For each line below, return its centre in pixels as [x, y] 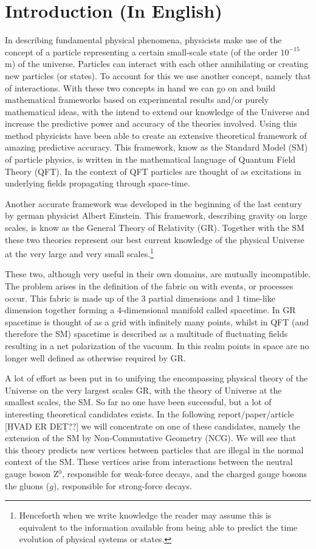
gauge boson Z [32, 473]
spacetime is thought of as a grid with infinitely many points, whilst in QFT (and [157, 321]
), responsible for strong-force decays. [122, 485]
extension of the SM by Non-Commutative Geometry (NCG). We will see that [151, 438]
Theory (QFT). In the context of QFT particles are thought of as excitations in [153, 171]
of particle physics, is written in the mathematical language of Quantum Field [150, 159]
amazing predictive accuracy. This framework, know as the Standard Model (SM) [156, 147]
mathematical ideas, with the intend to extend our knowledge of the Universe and [157, 111]
